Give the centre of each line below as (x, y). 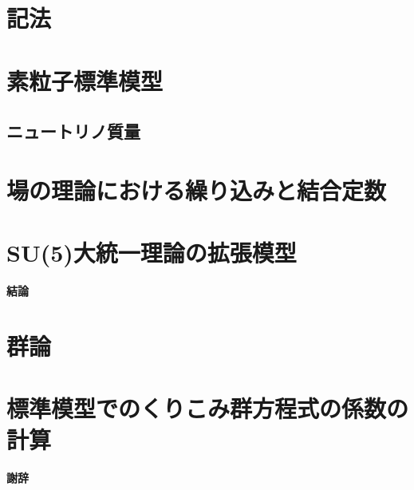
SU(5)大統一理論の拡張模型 (152, 253)
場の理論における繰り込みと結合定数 (197, 190)
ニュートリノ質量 (73, 131)
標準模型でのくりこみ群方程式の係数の (208, 408)
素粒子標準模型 (85, 80)
